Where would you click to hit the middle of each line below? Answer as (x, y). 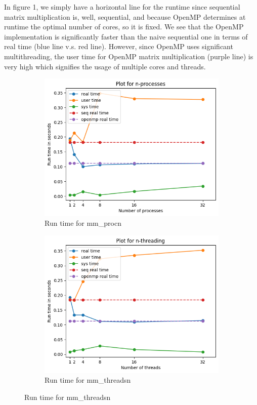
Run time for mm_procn (83, 223)
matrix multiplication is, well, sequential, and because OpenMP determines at (125, 16)
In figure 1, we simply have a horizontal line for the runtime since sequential (122, 7)
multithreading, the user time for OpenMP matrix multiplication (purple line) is (129, 56)
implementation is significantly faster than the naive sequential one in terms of (126, 36)
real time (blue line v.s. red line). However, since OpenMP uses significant (119, 46)
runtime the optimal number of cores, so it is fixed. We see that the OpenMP (124, 27)
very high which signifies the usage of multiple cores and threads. (105, 66)
